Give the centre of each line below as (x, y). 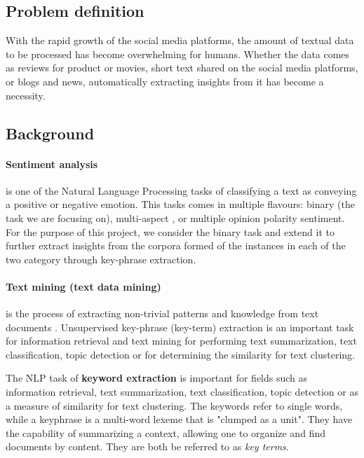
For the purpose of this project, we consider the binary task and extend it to (170, 231)
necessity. (26, 95)
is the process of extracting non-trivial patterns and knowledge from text (162, 313)
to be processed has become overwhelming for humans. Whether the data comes (178, 54)
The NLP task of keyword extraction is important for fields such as (157, 378)
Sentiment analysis (52, 164)
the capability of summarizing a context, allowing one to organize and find (166, 432)
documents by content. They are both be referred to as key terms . (147, 446)
